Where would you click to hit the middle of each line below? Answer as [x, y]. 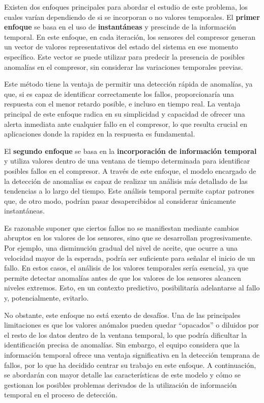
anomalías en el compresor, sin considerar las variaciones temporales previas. [124, 66]
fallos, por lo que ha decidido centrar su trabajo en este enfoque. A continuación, [130, 365]
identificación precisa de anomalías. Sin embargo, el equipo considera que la [122, 345]
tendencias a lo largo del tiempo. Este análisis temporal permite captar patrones [129, 191]
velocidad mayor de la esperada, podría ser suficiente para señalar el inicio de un [130, 258]
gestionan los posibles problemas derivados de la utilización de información [121, 384]
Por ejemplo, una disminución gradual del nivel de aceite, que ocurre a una [121, 248]
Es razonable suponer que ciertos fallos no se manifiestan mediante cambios [122, 227]
